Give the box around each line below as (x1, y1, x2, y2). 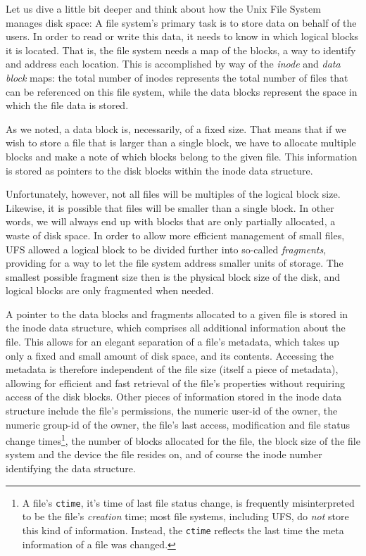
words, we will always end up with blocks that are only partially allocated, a (6, 214, 336, 229)
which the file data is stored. (6, 98, 129, 113)
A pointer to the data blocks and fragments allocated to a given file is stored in (6, 306, 348, 321)
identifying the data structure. (6, 461, 136, 476)
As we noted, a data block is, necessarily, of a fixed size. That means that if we (6, 121, 346, 136)
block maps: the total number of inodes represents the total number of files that (6, 70, 348, 84)
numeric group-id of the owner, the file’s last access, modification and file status (6, 417, 351, 431)
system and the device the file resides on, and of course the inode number (6, 447, 322, 462)
